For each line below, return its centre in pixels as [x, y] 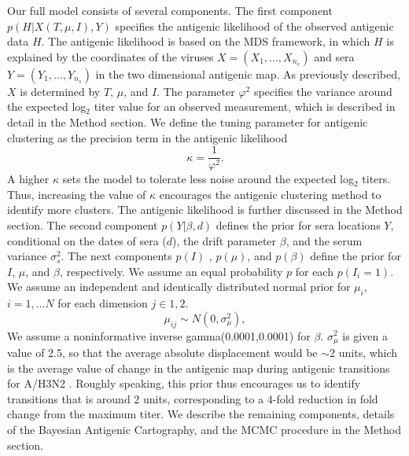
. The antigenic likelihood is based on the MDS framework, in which [206, 41]
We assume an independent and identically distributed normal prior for [179, 287]
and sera [334, 56]
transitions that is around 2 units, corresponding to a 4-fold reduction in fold [193, 398]
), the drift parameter [225, 240]
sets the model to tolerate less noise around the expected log [208, 179]
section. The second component [83, 225]
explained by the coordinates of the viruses [111, 56]
